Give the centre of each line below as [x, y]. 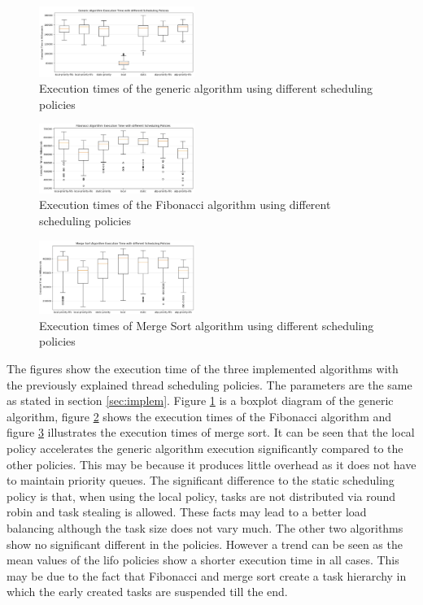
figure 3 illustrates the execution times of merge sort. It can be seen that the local [211, 432]
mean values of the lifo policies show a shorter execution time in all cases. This [203, 560]
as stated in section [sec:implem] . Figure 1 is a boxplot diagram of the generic [200, 400]
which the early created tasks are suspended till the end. [147, 592]
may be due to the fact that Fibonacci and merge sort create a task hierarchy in [207, 575]
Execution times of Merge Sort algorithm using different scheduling [207, 325]
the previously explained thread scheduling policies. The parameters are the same [209, 384]
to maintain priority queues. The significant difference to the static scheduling [201, 480]
